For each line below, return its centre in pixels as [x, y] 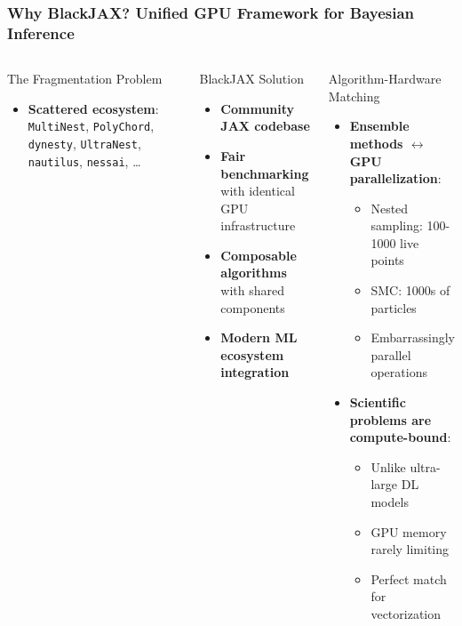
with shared [253, 290]
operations [399, 372]
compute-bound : [400, 437]
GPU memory [409, 531]
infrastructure [258, 225]
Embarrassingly [413, 337]
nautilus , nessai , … [84, 161]
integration [255, 372]
